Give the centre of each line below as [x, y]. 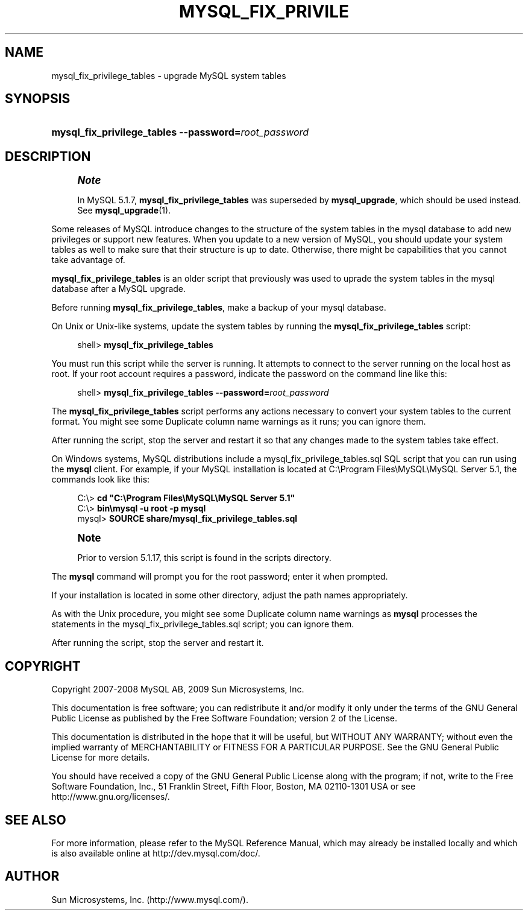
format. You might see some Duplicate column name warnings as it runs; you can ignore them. [239, 422]
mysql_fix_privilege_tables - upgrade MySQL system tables [169, 75]
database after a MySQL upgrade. [119, 289]
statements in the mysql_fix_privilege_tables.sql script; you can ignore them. [203, 624]
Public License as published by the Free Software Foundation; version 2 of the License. [224, 718]
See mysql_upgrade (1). [124, 211]
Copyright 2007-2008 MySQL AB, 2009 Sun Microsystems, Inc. [178, 689]
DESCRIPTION [48, 156]
